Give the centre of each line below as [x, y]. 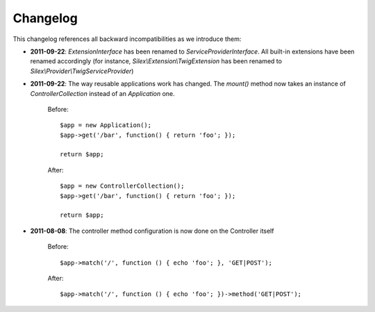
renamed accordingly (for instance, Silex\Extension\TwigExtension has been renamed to [156, 61]
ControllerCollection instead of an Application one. [102, 93]
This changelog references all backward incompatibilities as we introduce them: [127, 39]
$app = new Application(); [106, 125]
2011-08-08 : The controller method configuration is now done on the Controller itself [152, 231]
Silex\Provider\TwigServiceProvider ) [82, 71]
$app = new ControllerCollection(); [122, 186]
